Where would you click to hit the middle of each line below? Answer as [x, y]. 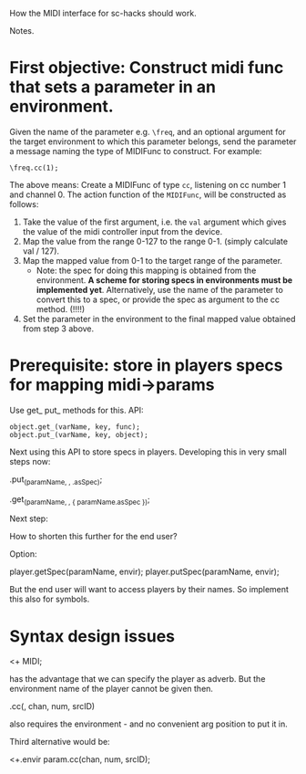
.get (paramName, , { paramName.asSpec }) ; [80, 500]
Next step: [29, 518]
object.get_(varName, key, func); [75, 427]
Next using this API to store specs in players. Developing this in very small [148, 452]
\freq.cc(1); [34, 168]
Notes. [22, 31]
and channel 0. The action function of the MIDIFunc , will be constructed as [148, 194]
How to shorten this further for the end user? [93, 537]
